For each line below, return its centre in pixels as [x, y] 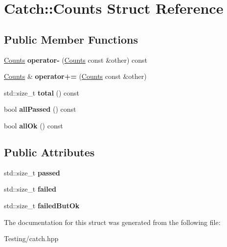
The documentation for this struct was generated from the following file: [112, 222]
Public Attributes [49, 152]
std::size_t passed [32, 172]
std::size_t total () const [42, 92]
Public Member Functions [71, 39]
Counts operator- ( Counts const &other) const [76, 60]
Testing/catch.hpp [31, 238]
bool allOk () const [34, 125]
